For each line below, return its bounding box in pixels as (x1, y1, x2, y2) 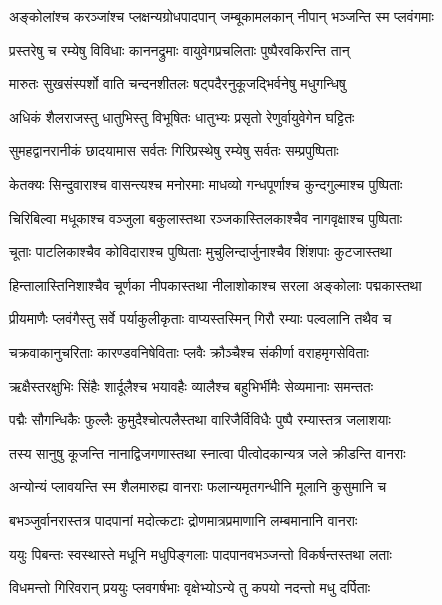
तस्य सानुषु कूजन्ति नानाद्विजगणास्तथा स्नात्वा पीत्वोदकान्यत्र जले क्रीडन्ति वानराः (9, 442, 406, 463)
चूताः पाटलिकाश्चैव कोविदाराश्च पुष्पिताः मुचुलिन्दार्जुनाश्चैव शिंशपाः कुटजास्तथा (9, 241, 392, 262)
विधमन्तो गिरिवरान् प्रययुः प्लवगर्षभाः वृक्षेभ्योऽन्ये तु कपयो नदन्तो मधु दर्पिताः (9, 577, 371, 598)
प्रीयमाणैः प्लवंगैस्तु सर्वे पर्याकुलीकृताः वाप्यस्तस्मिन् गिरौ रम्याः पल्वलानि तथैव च (9, 308, 392, 329)
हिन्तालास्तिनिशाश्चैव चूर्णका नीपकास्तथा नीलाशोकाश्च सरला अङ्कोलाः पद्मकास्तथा (9, 274, 422, 295)
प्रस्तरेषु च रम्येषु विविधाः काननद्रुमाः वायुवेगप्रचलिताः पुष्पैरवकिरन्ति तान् (9, 39, 350, 60)
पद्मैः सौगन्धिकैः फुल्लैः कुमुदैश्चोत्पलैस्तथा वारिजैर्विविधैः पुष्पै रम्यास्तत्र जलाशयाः (9, 409, 391, 430)
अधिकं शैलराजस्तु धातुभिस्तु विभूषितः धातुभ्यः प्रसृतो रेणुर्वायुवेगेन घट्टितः (9, 106, 355, 127)
